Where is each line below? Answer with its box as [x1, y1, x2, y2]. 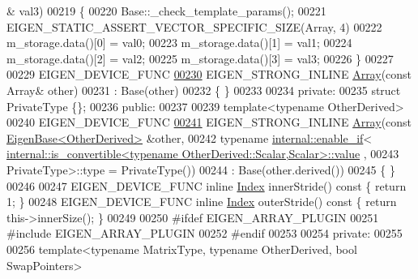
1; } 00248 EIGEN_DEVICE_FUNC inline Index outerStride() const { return [6, 193, 397, 210]
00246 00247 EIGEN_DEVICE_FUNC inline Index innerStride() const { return [6, 177, 407, 194]
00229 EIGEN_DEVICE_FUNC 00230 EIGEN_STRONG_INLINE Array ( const [6, 66, 412, 83]
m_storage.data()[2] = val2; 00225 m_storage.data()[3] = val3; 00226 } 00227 [6, 49, 394, 67]
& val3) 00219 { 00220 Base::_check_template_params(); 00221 [6, 2, 326, 19]
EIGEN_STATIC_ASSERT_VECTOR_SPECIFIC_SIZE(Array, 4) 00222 [6, 18, 382, 35]
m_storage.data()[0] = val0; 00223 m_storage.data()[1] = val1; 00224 [6, 34, 352, 51]
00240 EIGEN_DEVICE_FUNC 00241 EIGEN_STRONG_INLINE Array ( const [6, 114, 412, 131]
